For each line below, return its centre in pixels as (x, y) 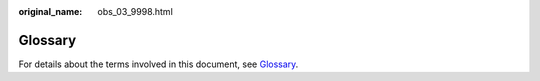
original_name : (50, 11)
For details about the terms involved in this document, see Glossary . (158, 64)
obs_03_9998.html (135, 11)
